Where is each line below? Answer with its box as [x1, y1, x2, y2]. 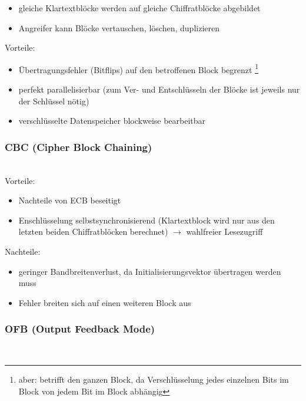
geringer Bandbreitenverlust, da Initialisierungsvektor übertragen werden [18, 265, 281, 277]
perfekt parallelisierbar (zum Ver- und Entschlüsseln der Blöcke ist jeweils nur [18, 83, 300, 96]
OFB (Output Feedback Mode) [5, 321, 155, 336]
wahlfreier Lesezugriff [186, 225, 263, 238]
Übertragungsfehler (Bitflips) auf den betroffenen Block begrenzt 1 [18, 61, 258, 75]
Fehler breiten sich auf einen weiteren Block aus [18, 296, 191, 308]
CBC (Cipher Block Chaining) [5, 139, 152, 154]
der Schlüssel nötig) [18, 94, 89, 107]
